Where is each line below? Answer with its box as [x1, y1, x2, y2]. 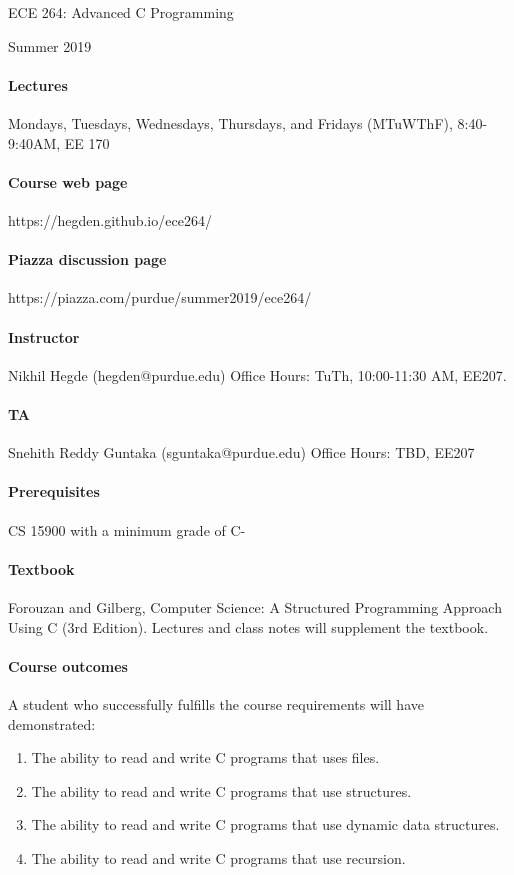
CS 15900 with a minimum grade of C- [8, 519, 246, 540]
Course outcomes [8, 655, 128, 676]
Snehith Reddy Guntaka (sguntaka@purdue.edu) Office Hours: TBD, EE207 [8, 442, 475, 463]
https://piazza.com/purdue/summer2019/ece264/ [8, 287, 312, 308]
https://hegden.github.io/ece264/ [8, 209, 212, 230]
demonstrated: [8, 713, 96, 734]
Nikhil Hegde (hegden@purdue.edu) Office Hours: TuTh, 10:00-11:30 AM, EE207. [8, 364, 507, 385]
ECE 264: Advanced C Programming [8, 2, 234, 22]
